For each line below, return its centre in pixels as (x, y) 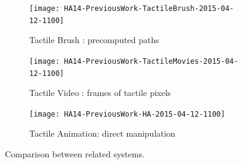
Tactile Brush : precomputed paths (94, 40)
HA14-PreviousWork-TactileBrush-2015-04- (149, 9)
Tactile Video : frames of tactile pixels (100, 93)
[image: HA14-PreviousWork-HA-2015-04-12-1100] (127, 114)
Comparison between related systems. (75, 154)
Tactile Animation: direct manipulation (102, 133)
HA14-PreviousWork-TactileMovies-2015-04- (151, 61)
